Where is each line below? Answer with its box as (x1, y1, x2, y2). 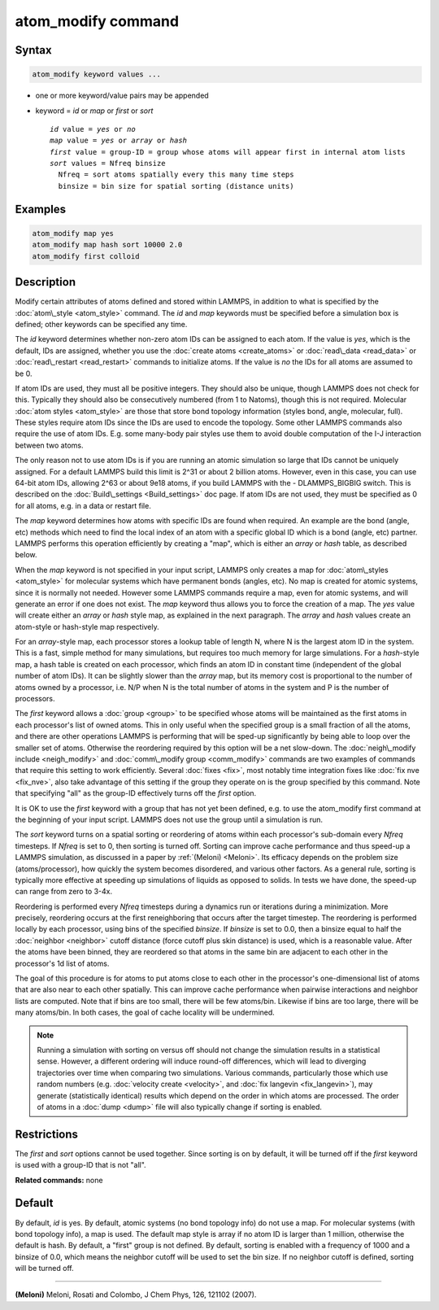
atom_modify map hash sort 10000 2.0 (32, 240, 183, 250)
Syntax (15, 43, 52, 57)
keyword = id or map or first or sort (35, 106, 154, 116)
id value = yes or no (50, 124, 136, 133)
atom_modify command (15, 12, 179, 30)
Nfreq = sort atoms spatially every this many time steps (58, 170, 294, 179)
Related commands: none (15, 1175, 103, 1185)
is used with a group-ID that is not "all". (15, 1160, 146, 1170)
